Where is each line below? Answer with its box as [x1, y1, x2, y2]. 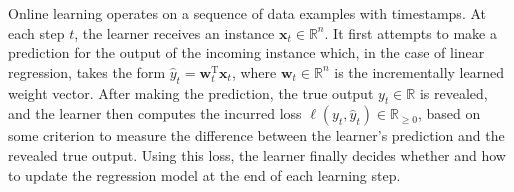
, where [231, 61, 277, 82]
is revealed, [419, 82, 488, 103]
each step [8, 22, 65, 43]
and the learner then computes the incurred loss [8, 103, 302, 124]
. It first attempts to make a [324, 22, 497, 43]
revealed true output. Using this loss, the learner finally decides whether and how [8, 144, 506, 165]
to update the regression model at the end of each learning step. [8, 164, 401, 185]
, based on [417, 103, 481, 124]
